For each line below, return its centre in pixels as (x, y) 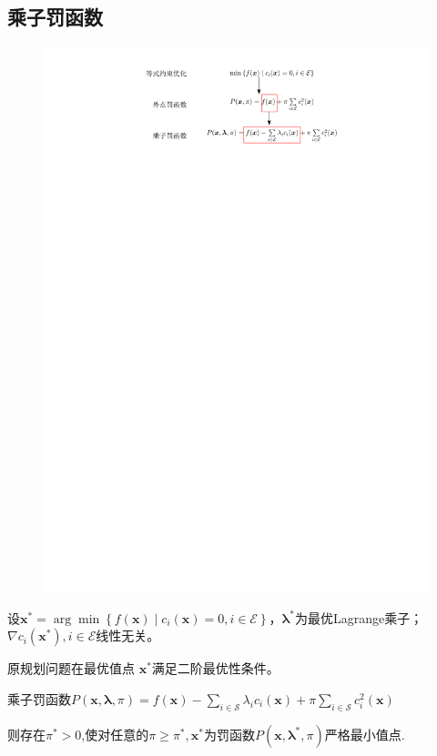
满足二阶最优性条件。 (215, 668)
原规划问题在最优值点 (71, 668)
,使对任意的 (115, 734)
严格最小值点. (365, 734)
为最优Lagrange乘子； (359, 617)
